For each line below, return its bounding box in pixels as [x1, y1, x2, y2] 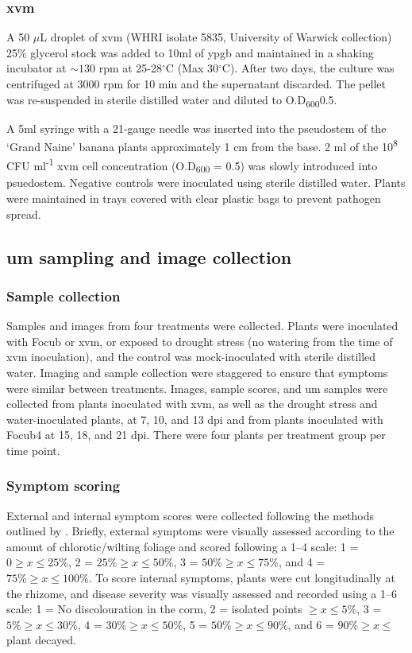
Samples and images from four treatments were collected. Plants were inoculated [6, 317, 399, 334]
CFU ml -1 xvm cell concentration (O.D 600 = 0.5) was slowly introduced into [6, 154, 378, 176]
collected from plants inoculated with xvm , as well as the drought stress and [6, 395, 378, 412]
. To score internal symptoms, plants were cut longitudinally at [88, 569, 395, 586]
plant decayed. [6, 632, 76, 648]
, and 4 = [278, 554, 325, 570]
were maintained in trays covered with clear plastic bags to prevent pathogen [6, 189, 381, 206]
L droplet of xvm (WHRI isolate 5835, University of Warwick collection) [40, 29, 392, 45]
